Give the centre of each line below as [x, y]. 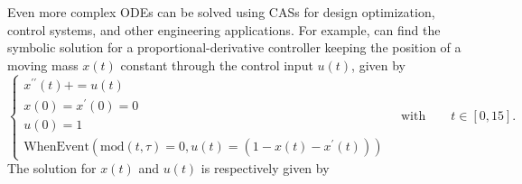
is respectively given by [265, 168]
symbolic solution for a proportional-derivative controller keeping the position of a [234, 47]
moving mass [43, 64]
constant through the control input [217, 64]
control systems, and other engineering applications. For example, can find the [224, 29]
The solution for [52, 168]
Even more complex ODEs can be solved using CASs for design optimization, [221, 12]
